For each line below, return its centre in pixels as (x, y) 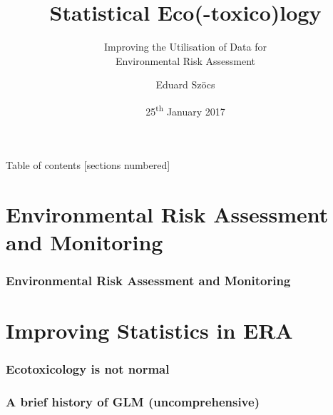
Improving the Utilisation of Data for (185, 47)
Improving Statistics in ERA (149, 331)
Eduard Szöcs (185, 84)
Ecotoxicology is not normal (88, 369)
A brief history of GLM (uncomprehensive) (133, 402)
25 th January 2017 (185, 110)
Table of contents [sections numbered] (88, 165)
